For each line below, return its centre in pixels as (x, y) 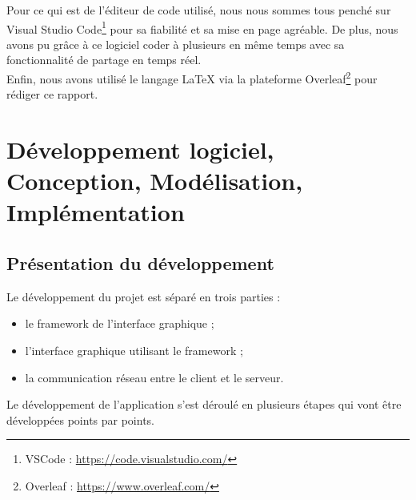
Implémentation (96, 212)
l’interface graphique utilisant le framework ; (134, 351)
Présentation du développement (140, 263)
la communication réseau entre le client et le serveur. (154, 377)
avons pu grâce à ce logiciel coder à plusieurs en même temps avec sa (176, 44)
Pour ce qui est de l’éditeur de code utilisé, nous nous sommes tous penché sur (199, 10)
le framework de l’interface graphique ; (120, 323)
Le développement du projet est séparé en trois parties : (144, 296)
